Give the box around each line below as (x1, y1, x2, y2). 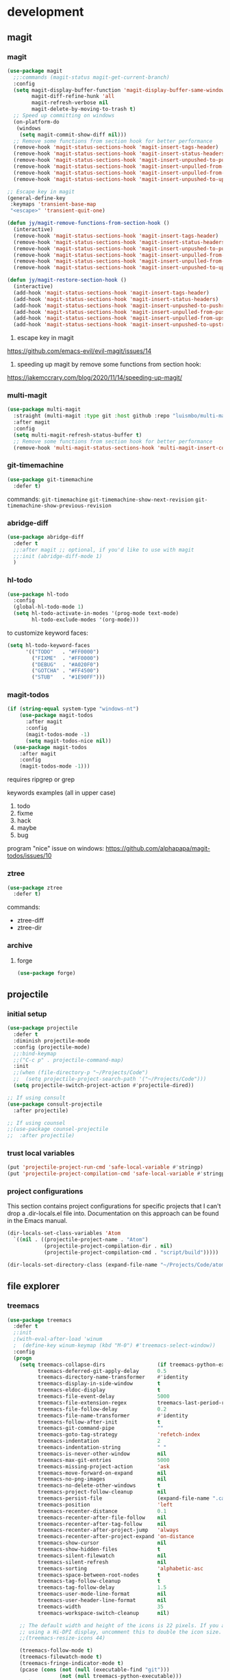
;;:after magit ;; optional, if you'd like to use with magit (13, 546, 194, 553)
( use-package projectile (7, 1025, 78, 1032)
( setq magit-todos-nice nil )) (25, 738, 112, 744)
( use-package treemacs (7, 1317, 72, 1324)
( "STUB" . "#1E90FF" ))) (31, 674, 106, 681)
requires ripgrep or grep (7, 775, 75, 783)
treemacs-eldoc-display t (37, 1387, 161, 1393)
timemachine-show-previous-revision (7, 502, 112, 509)
